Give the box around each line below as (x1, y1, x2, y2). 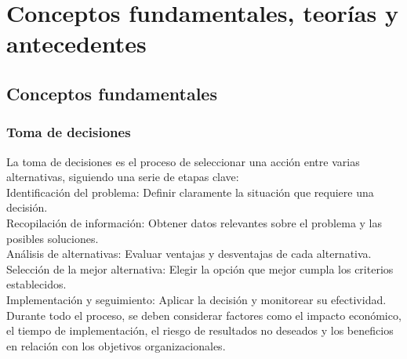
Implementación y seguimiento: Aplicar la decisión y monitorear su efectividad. (6, 291, 387, 307)
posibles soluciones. (6, 230, 99, 246)
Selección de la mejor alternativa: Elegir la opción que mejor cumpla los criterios (6, 260, 394, 277)
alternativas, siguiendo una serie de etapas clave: (6, 169, 239, 185)
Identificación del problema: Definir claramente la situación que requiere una (6, 183, 374, 200)
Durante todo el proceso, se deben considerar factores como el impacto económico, (6, 306, 402, 323)
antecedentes (6, 27, 147, 60)
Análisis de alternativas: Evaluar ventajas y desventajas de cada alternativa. (6, 245, 372, 262)
